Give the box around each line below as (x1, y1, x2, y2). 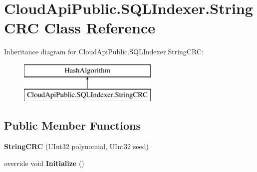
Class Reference (44, 17, 156, 38)
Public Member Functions (4, 118, 141, 133)
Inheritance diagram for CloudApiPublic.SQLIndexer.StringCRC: (4, 46, 204, 57)
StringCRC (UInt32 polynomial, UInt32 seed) (4, 141, 149, 152)
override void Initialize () (4, 158, 84, 168)
